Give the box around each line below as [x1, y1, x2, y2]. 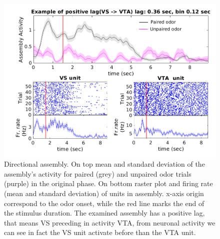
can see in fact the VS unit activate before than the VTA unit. [4, 227, 196, 238]
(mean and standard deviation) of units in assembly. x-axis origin [4, 188, 204, 199]
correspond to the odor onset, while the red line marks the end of [4, 198, 204, 208]
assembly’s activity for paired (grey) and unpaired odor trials [4, 168, 191, 179]
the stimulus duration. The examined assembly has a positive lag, [4, 208, 205, 218]
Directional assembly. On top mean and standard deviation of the [4, 159, 205, 169]
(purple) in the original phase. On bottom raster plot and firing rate [4, 178, 213, 189]
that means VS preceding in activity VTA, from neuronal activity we [4, 217, 215, 228]
